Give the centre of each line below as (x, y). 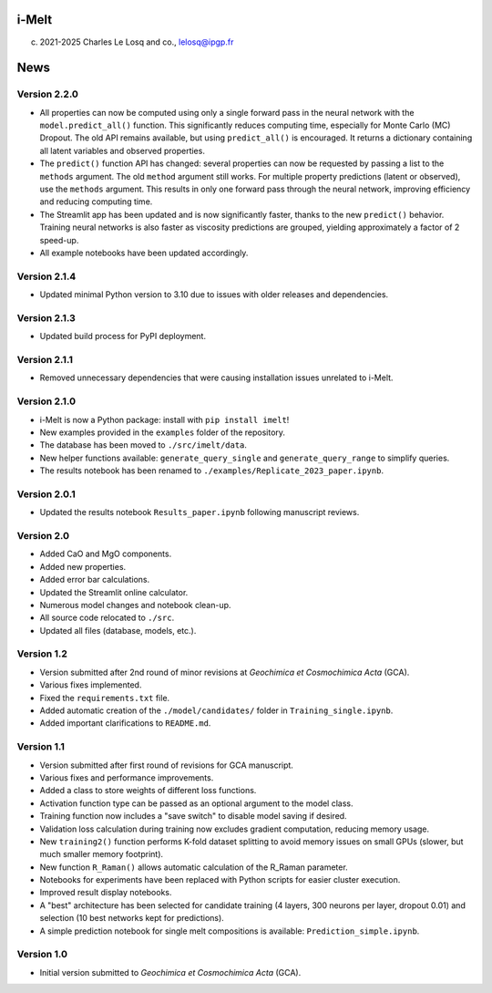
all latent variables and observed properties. (122, 150)
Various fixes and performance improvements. (127, 777)
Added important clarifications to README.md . (125, 723)
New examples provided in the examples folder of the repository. (163, 432)
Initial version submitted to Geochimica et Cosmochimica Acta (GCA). (170, 972)
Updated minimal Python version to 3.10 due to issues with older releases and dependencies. (214, 295)
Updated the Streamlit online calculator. (114, 592)
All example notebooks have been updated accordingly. (144, 253)
